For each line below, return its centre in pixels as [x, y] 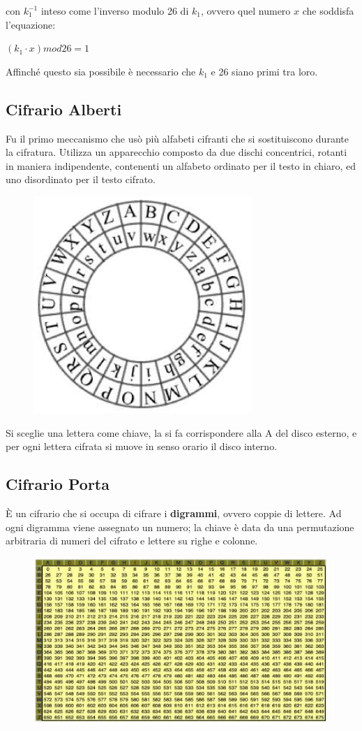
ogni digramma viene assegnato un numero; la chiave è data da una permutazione [180, 527]
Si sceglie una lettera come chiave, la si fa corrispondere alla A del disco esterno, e [181, 432]
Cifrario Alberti [64, 109]
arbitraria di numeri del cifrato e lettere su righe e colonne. [132, 541]
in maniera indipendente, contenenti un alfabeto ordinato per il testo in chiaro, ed [181, 165]
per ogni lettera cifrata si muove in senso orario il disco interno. [142, 446]
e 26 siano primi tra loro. [264, 71]
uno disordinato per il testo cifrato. [81, 179]
